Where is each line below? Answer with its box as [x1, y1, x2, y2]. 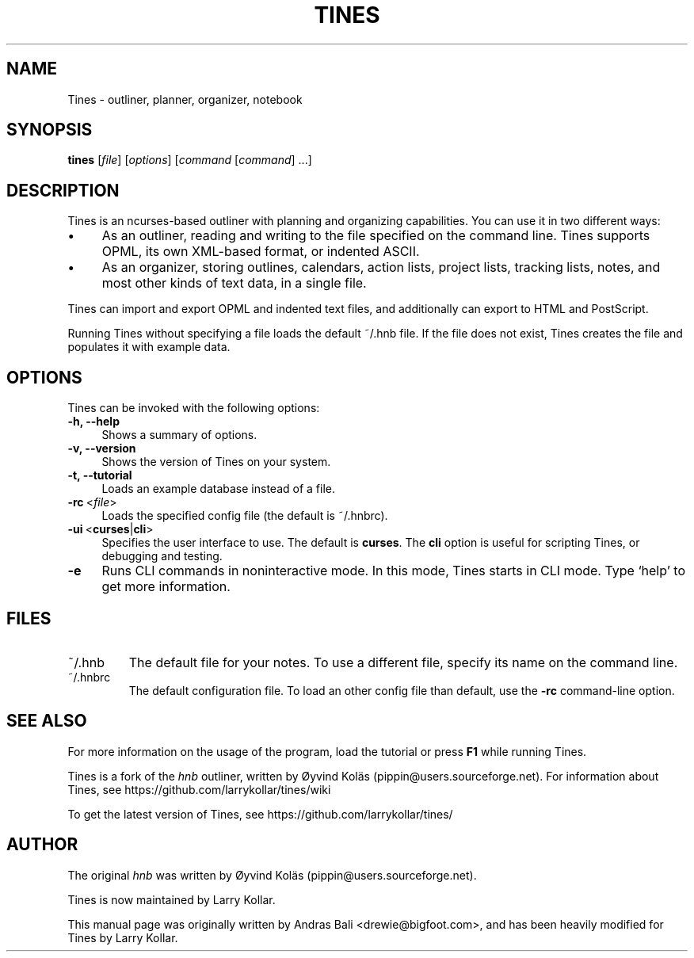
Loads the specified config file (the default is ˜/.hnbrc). [101, 509, 388, 523]
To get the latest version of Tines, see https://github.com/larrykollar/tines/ [67, 807, 453, 821]
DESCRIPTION [6, 180, 120, 200]
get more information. [101, 578, 231, 595]
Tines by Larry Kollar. [67, 930, 178, 945]
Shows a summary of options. [101, 428, 257, 442]
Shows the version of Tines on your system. [101, 455, 331, 469]
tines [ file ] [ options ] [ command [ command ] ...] [67, 153, 312, 167]
